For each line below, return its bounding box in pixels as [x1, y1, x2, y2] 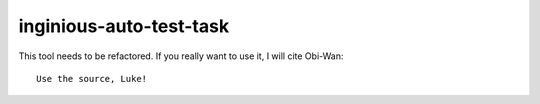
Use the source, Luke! [36, 73, 148, 84]
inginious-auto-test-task [18, 15, 230, 37]
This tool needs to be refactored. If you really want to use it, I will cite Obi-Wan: [18, 50, 344, 62]
